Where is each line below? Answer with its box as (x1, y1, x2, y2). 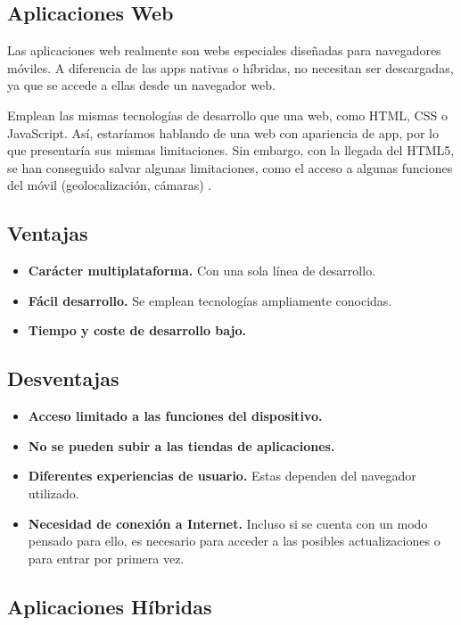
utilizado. (28, 483, 79, 502)
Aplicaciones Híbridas (7, 592, 212, 620)
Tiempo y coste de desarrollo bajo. (28, 321, 246, 340)
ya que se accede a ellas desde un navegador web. (7, 76, 276, 95)
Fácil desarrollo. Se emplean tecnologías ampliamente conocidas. (28, 291, 392, 309)
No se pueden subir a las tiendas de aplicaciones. (28, 436, 335, 455)
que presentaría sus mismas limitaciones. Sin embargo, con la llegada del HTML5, (7, 141, 455, 160)
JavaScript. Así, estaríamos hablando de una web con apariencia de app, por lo (7, 123, 439, 142)
